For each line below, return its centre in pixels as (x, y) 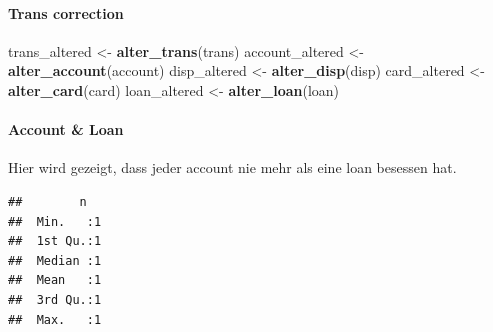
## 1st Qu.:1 (55, 241)
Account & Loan (66, 129)
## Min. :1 (55, 221)
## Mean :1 (55, 280)
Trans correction (66, 12)
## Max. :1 (55, 319)
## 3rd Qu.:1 (55, 299)
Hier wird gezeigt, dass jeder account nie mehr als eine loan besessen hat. (232, 167)
